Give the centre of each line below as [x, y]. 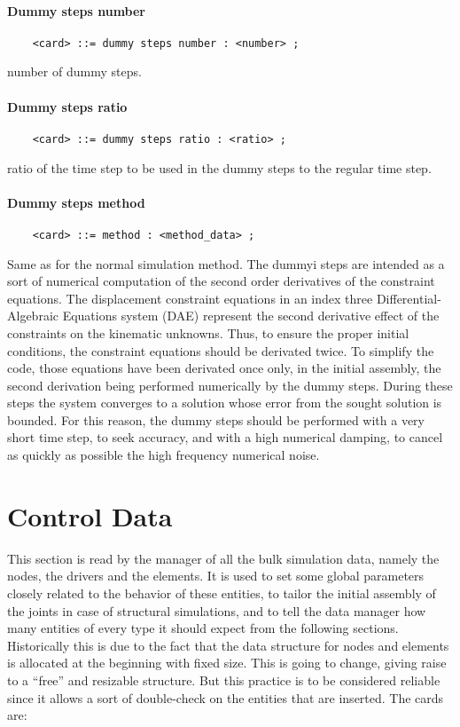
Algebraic [33, 316]
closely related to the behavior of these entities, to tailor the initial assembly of [222, 593]
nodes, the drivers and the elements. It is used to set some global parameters [216, 576]
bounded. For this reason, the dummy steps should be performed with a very [216, 419]
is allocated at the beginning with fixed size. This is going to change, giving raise [227, 663]
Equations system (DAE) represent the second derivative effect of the [251, 316]
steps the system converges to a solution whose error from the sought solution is [225, 403]
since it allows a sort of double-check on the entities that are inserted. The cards [226, 697]
